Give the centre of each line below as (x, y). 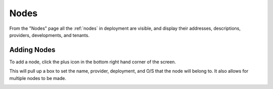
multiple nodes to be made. (38, 78)
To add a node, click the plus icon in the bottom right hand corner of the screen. (93, 62)
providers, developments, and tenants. (49, 35)
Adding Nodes (32, 50)
